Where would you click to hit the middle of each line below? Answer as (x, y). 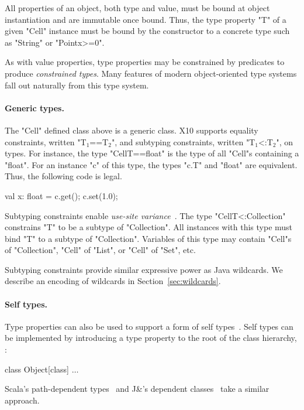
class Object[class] (37, 369)
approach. (22, 400)
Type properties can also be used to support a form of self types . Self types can (149, 326)
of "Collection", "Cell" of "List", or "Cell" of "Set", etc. (100, 250)
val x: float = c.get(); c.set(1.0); (61, 195)
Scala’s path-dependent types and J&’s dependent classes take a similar (137, 389)
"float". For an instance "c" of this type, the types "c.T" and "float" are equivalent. (151, 164)
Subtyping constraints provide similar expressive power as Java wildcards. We (144, 269)
